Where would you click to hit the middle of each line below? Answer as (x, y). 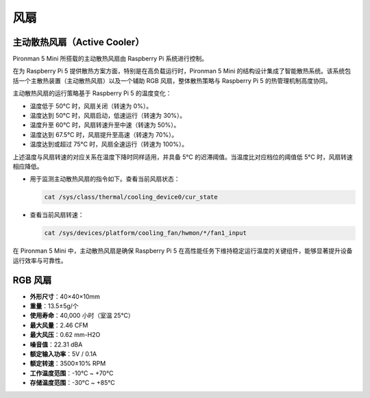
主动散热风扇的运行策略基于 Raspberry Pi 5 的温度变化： (92, 93)
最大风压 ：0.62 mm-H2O (65, 335)
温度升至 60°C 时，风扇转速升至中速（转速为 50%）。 (105, 125)
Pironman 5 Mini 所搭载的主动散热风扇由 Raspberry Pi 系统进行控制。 (110, 59)
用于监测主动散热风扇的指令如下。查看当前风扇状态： (105, 179)
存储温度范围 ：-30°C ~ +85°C (73, 383)
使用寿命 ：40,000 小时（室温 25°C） (82, 316)
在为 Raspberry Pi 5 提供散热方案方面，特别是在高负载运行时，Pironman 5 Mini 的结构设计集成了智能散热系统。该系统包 (182, 71)
